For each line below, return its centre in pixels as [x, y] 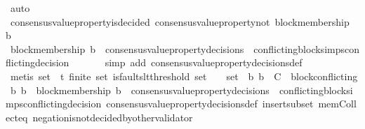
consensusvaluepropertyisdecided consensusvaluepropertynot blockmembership [180, 21]
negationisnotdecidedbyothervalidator [113, 117]
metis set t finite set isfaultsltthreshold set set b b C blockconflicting [184, 76]
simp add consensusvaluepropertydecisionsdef [204, 62]
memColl [337, 104]
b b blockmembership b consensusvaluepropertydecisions [140, 90]
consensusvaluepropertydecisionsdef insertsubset [210, 104]
